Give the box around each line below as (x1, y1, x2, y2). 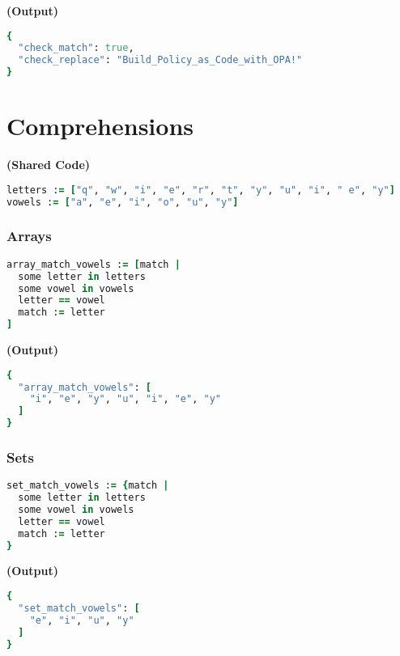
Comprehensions (6, 109, 194, 142)
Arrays (6, 226, 52, 246)
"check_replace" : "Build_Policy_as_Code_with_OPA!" (18, 54, 303, 66)
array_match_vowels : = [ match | (6, 258, 181, 270)
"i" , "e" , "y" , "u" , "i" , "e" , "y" (29, 393, 221, 405)
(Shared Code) (6, 156, 91, 173)
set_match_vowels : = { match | (6, 480, 169, 492)
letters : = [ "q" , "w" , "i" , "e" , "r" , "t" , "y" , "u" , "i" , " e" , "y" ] (6, 184, 395, 196)
